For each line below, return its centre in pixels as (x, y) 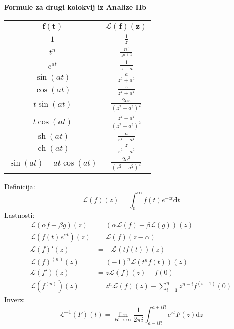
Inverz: (15, 300)
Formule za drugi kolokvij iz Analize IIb (75, 7)
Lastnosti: (19, 215)
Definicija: (20, 186)
